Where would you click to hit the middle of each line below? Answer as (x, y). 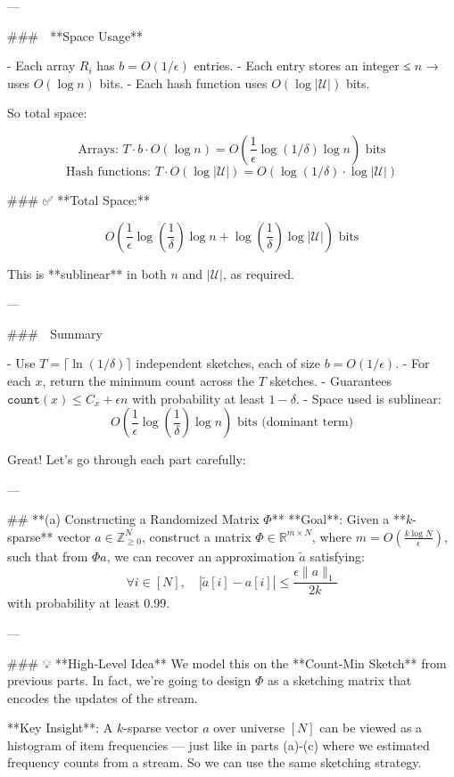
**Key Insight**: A (60, 728)
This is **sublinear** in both (87, 273)
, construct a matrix (196, 536)
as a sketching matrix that (340, 680)
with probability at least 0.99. (89, 603)
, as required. (258, 273)
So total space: (47, 113)
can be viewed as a (371, 728)
